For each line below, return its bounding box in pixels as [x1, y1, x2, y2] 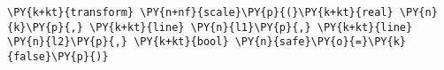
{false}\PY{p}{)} [7, 50, 109, 63]
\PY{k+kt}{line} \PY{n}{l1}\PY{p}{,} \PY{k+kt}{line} [89, 20, 413, 34]
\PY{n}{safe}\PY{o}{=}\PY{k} [234, 35, 407, 49]
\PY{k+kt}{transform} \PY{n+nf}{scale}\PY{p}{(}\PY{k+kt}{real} [7, 6, 394, 19]
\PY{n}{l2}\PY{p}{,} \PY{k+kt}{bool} [7, 35, 229, 49]
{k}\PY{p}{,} [7, 20, 83, 34]
